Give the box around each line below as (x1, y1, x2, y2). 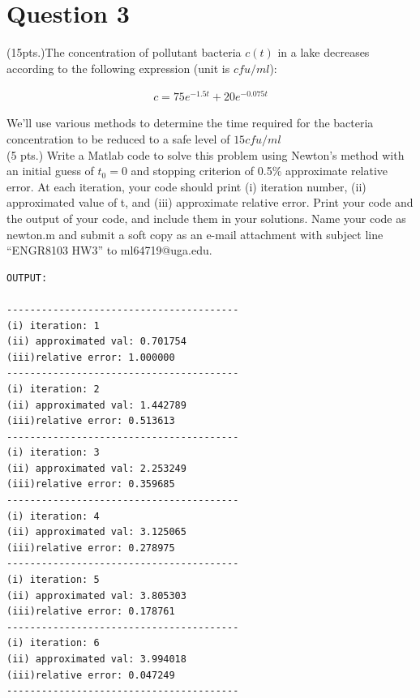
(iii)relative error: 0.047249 (6, 669, 175, 681)
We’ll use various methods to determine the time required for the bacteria (6, 114, 374, 131)
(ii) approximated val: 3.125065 (6, 526, 186, 538)
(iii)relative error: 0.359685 (6, 478, 175, 490)
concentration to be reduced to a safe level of (6, 131, 230, 148)
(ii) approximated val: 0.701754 (6, 336, 186, 348)
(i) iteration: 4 (6, 510, 100, 522)
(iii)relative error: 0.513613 (6, 415, 175, 427)
